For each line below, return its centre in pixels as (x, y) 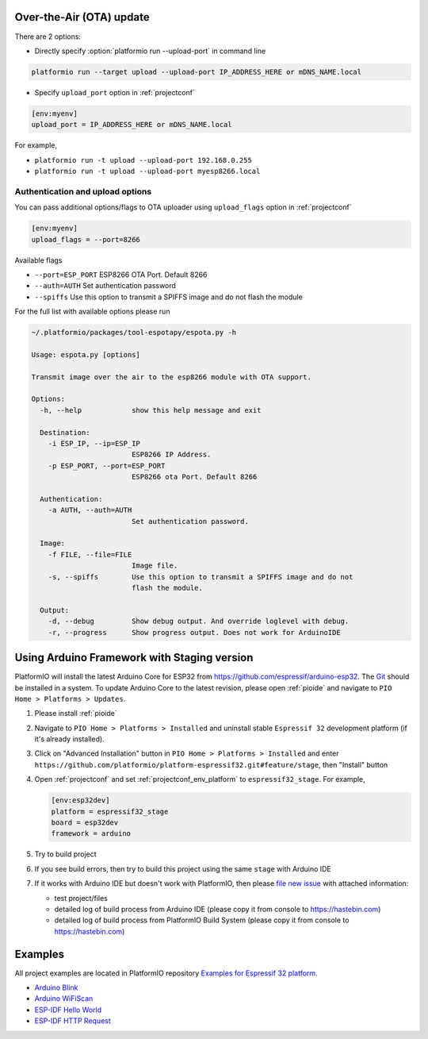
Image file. (155, 566)
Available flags (38, 260)
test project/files (81, 898)
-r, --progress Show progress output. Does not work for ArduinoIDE (194, 632)
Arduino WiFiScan (64, 999)
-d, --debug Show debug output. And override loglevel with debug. (199, 621)
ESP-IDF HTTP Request (73, 1021)
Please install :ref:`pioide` (76, 714)
